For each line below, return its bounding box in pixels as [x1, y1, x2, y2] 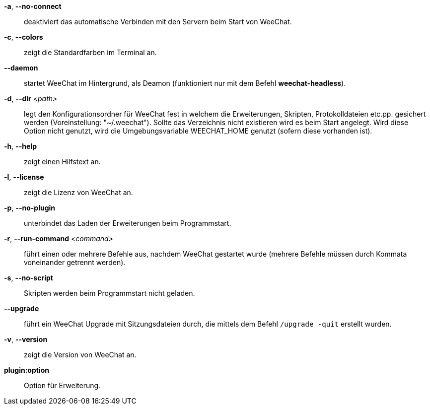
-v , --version [4, 335, 48, 343]
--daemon [4, 64, 38, 72]
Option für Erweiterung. [24, 381, 101, 390]
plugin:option [4, 366, 49, 374]
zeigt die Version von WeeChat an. [24, 350, 137, 359]
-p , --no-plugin [4, 204, 55, 212]
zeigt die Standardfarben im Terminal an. [24, 48, 157, 57]
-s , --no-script [4, 273, 53, 282]
